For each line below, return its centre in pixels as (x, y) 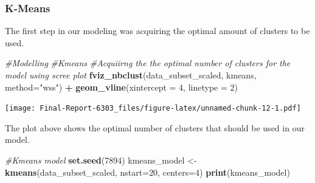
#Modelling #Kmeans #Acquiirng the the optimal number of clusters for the (148, 63)
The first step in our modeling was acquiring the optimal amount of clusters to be (157, 31)
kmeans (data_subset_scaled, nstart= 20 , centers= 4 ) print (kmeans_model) (147, 172)
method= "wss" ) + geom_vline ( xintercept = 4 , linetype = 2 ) (121, 87)
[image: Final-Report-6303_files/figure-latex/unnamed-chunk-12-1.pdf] (153, 109)
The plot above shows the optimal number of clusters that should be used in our (155, 127)
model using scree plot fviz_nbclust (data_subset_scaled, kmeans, (131, 75)
